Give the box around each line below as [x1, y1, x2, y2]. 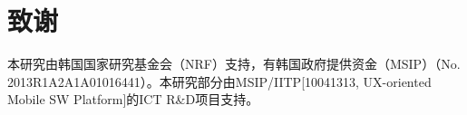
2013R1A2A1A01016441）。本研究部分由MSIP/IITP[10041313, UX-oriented [7, 72, 432, 91]
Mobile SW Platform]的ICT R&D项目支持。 [7, 90, 259, 109]
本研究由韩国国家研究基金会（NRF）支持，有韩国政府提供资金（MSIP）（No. [7, 54, 461, 73]
